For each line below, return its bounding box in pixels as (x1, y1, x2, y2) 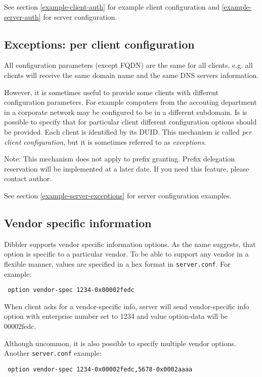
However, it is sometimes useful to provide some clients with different (4, 87, 219, 97)
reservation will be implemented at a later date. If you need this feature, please (4, 163, 249, 174)
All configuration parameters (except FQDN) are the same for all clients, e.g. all (4, 60, 253, 70)
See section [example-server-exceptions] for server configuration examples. (4, 190, 232, 200)
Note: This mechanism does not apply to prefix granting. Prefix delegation (4, 153, 235, 164)
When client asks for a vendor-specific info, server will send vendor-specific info (4, 301, 249, 311)
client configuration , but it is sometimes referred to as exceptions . (4, 136, 206, 147)
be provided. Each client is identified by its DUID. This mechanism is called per (4, 126, 252, 137)
